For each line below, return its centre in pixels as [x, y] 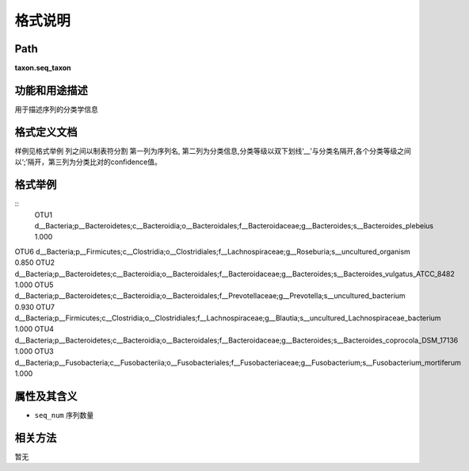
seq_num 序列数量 [64, 415]
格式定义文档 [46, 132]
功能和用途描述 [51, 90]
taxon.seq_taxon [43, 68]
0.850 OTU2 [35, 262]
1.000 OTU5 [34, 285]
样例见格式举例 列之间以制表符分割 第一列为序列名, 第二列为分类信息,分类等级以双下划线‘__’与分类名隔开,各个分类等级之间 [213, 151]
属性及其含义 [46, 396]
